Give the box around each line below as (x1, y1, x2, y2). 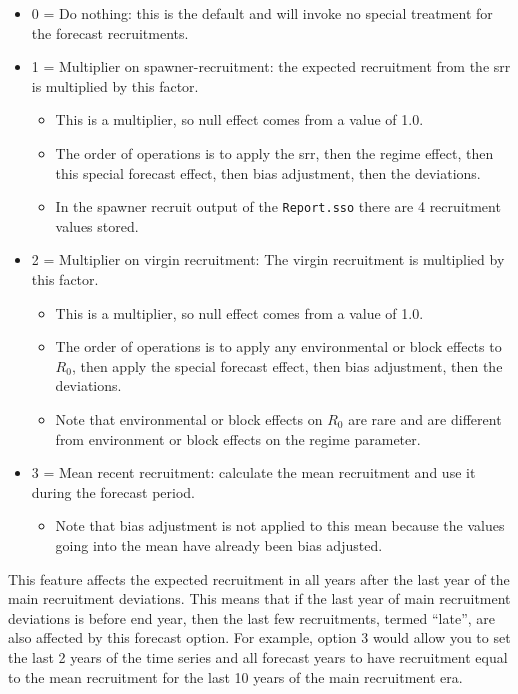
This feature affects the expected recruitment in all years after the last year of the (8, 568, 510, 589)
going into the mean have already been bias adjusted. (55, 534, 383, 555)
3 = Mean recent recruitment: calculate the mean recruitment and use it (31, 462, 476, 483)
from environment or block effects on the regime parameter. (55, 428, 421, 449)
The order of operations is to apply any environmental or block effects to (55, 336, 502, 357)
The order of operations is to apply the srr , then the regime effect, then (55, 142, 494, 163)
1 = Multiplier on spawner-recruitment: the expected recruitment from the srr (31, 56, 511, 77)
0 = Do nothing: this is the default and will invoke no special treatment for (31, 3, 493, 23)
